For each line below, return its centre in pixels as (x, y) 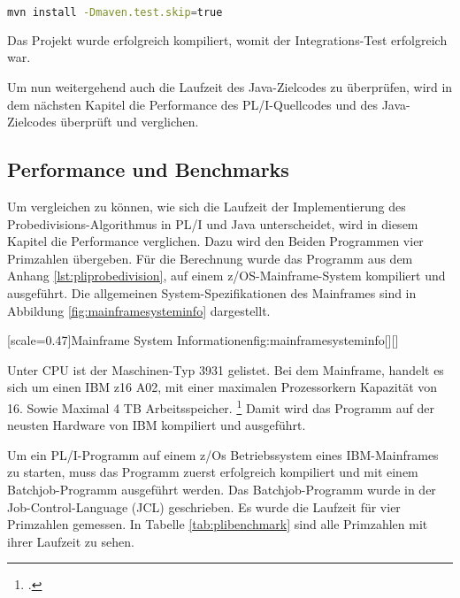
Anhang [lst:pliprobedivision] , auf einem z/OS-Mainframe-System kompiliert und (226, 276)
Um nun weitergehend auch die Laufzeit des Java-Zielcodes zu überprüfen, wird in (230, 87)
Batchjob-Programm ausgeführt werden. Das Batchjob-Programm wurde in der (222, 490)
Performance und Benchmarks (148, 169)
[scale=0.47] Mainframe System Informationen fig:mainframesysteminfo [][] (203, 340)
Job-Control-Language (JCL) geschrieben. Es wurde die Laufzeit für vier (204, 506)
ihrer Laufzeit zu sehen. (71, 541)
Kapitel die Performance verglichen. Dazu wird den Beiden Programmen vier (215, 241)
